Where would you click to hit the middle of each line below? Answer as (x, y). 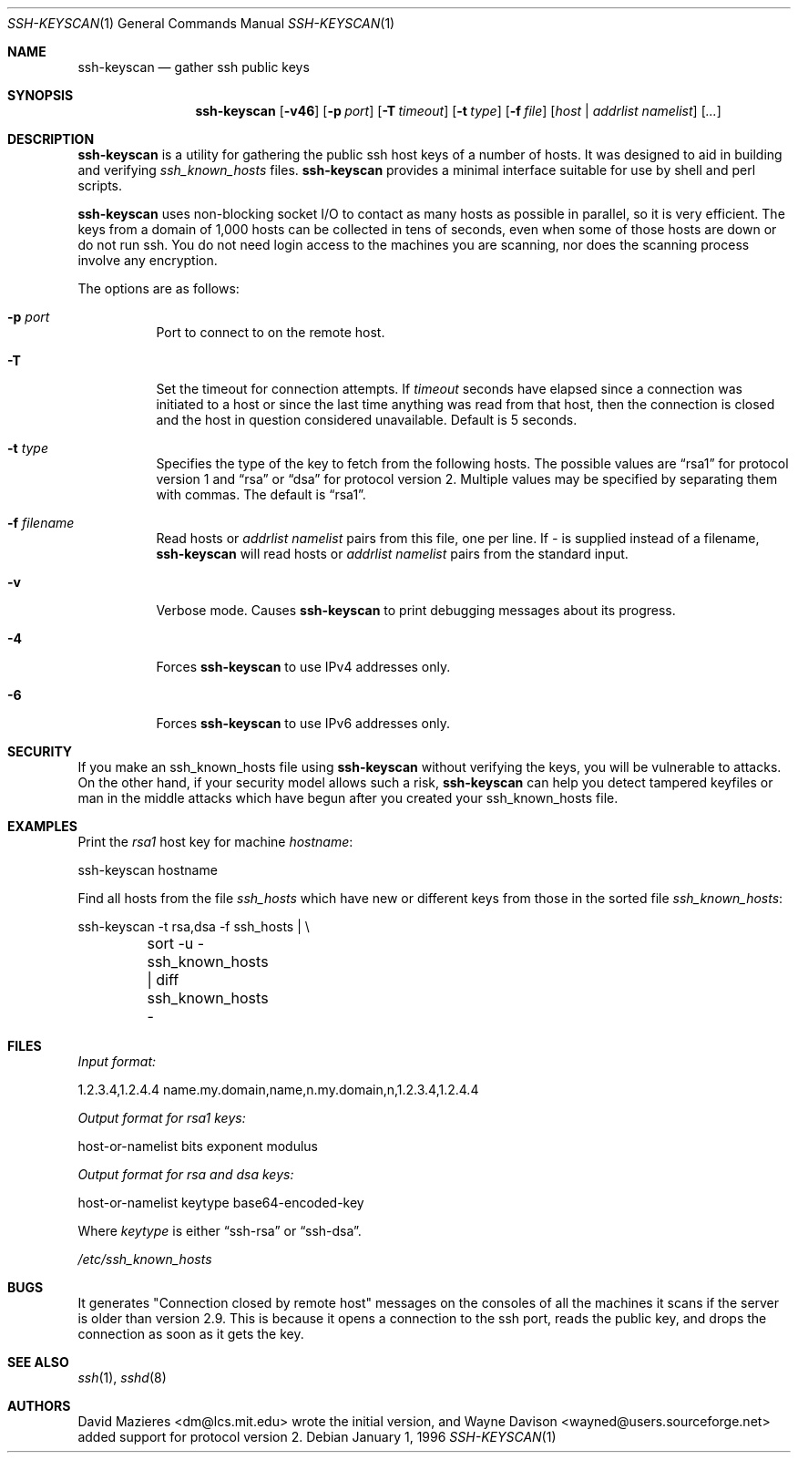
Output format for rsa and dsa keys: (186, 1174)
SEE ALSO (38, 1362)
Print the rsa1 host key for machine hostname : (215, 842)
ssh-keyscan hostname (148, 870)
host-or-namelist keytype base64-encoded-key (221, 1203)
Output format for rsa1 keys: (162, 1118)
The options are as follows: (159, 288)
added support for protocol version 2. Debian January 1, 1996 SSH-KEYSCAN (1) (317, 1437)
